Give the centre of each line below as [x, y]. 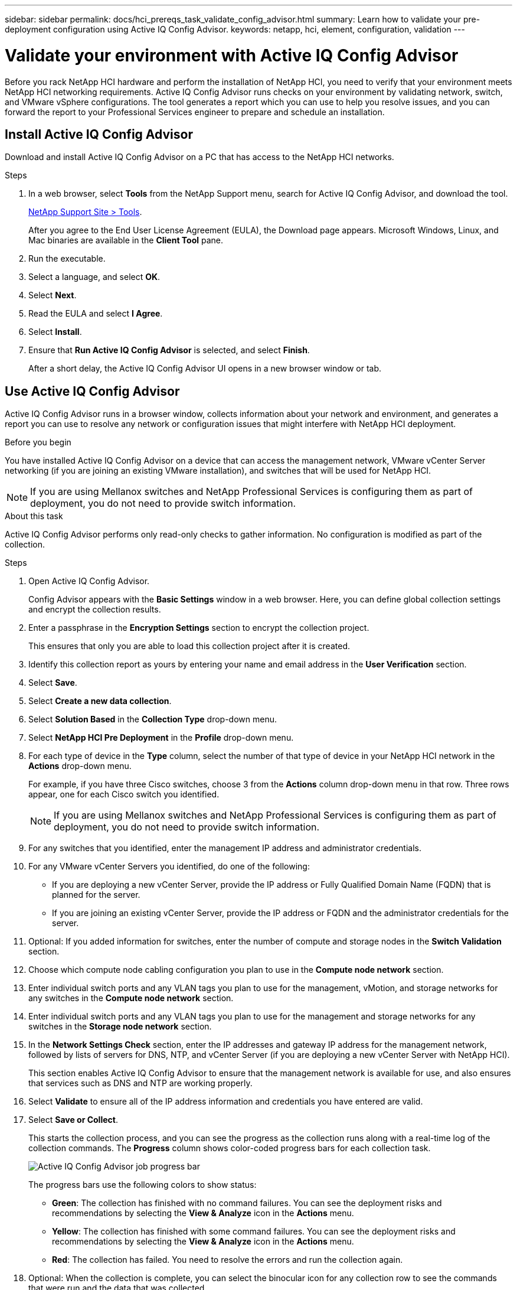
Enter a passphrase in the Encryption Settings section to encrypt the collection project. [199, 628]
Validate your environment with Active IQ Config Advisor [232, 55]
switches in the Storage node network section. [120, 1027]
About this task [34, 516]
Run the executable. [67, 259]
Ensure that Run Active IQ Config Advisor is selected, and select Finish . [169, 350]
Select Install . [55, 332]
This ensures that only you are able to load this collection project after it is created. [189, 646]
